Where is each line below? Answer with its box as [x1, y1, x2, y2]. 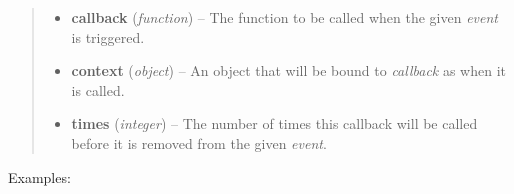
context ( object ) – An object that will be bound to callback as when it [71, 60, 507, 81]
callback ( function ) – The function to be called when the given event [71, 7, 498, 27]
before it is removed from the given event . [71, 132, 327, 153]
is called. [71, 79, 125, 100]
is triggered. [71, 26, 145, 47]
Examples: [8, 166, 71, 187]
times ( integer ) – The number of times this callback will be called [71, 113, 478, 134]
